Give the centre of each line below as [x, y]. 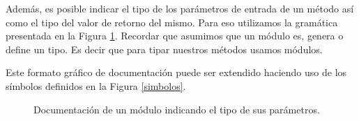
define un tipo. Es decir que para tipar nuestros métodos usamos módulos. [164, 49]
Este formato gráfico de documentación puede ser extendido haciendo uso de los [176, 72]
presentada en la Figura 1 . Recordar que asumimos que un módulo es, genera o [175, 36]
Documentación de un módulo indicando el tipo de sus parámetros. [177, 109]
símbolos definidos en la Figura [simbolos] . [96, 85]
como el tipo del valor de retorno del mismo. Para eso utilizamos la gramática [172, 22]
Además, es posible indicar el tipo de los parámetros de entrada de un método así [180, 8]
